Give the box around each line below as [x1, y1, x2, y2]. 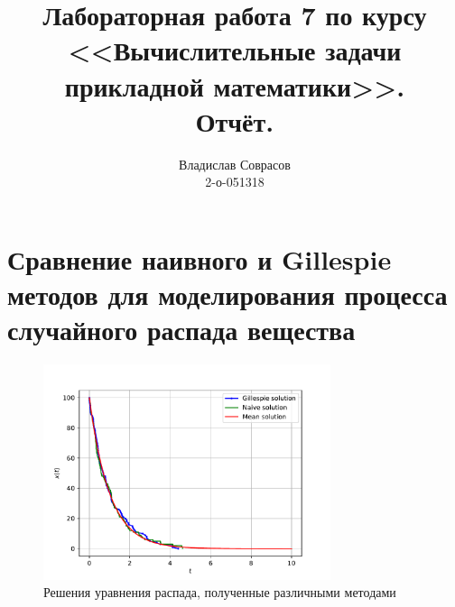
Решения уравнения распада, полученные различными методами [43, 583, 396, 602]
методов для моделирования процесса [7, 276, 448, 313]
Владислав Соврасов [179, 154, 291, 173]
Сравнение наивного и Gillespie [7, 240, 392, 277]
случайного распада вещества [7, 311, 356, 348]
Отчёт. [195, 102, 274, 139]
